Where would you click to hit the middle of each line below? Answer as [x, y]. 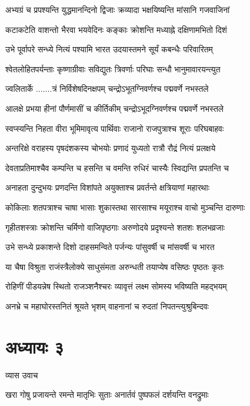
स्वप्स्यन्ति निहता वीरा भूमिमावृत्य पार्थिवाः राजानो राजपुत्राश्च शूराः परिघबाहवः [115, 128]
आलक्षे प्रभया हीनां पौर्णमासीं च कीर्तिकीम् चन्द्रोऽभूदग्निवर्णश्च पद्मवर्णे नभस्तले [114, 108]
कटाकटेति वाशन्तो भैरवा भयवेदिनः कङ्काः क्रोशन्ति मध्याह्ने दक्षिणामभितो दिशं [116, 29]
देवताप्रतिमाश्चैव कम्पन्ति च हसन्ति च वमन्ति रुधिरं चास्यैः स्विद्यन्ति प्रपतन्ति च [117, 167]
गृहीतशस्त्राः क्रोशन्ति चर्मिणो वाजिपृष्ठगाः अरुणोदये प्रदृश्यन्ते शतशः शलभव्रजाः [115, 227]
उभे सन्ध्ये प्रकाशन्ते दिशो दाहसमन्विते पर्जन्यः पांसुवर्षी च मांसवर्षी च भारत [110, 247]
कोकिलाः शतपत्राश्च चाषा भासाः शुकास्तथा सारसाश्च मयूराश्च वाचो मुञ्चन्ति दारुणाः [125, 207]
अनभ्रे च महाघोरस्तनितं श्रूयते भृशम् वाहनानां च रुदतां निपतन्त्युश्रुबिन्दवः [107, 306]
